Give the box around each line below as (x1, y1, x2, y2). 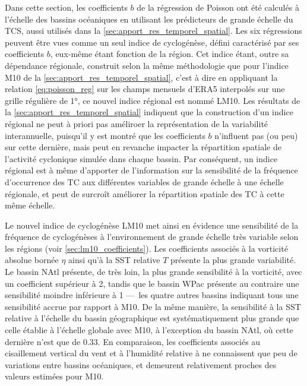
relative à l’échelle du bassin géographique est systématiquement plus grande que (5, 312, 299, 324)
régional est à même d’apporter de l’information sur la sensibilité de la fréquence (5, 164, 298, 176)
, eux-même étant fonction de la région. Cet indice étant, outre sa (50, 48, 289, 60)
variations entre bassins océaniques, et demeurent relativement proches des (5, 358, 277, 371)
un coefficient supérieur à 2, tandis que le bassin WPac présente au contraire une (5, 277, 299, 289)
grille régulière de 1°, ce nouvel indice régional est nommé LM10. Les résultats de (5, 94, 300, 106)
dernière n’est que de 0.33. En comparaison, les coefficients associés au (5, 335, 261, 347)
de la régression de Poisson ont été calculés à (137, 1, 299, 13)
